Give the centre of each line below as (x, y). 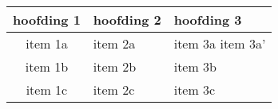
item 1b (47, 66)
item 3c (195, 90)
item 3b (195, 66)
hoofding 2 (127, 19)
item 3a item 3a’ (220, 43)
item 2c (114, 90)
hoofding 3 (208, 19)
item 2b (115, 66)
